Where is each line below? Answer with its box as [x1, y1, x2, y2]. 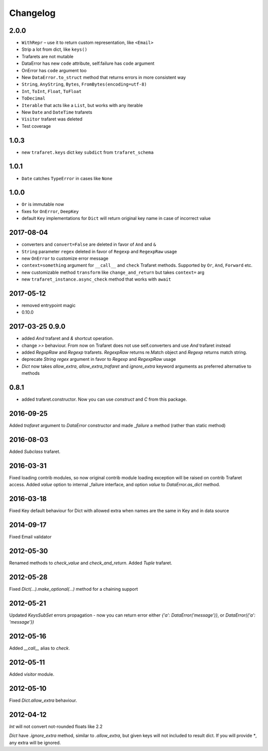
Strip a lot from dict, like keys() [21, 46, 88, 52]
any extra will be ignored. [9, 740, 61, 746]
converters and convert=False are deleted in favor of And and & [21, 241, 156, 247]
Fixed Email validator [9, 534, 52, 540]
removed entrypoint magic [21, 303, 76, 309]
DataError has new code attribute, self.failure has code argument [21, 60, 155, 67]
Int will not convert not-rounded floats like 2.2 [9, 723, 103, 729]
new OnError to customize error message [21, 255, 109, 261]
